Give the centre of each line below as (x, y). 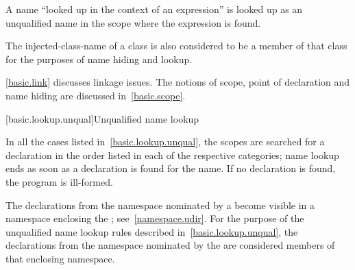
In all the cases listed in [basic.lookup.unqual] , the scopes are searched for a (165, 142)
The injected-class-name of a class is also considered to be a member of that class (176, 46)
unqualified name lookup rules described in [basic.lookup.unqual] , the (152, 231)
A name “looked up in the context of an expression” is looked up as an (154, 9)
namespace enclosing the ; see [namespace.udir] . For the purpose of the (155, 218)
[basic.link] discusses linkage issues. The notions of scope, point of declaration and (178, 82)
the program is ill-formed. (59, 181)
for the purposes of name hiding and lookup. (99, 59)
